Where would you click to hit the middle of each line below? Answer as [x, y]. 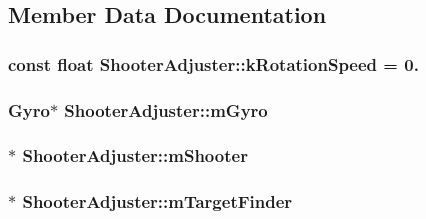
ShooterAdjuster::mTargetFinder [157, 201]
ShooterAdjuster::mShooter [135, 155]
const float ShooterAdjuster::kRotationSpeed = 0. [213, 63]
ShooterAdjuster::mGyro [166, 109]
